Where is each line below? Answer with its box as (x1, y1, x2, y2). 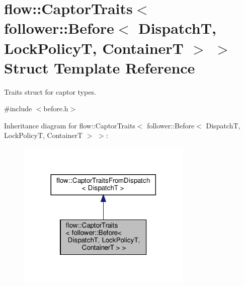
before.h (43, 103, 68, 114)
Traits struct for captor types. (4, 86, 96, 97)
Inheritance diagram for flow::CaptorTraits (4, 120, 135, 130)
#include (4, 103, 32, 114)
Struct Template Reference (4, 57, 195, 78)
